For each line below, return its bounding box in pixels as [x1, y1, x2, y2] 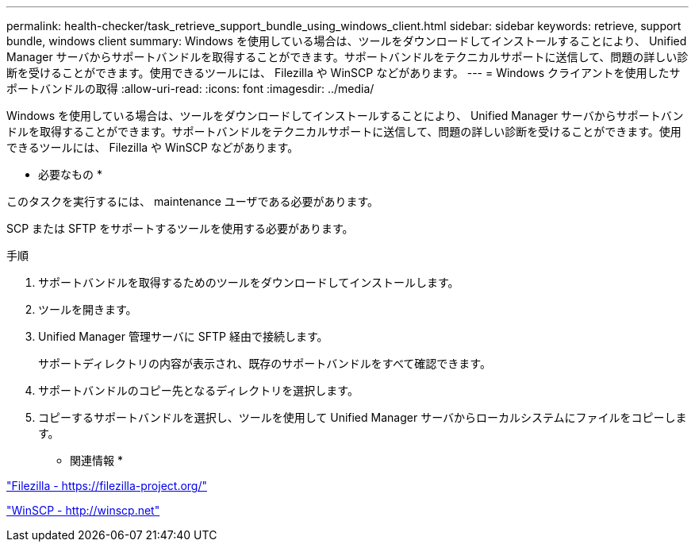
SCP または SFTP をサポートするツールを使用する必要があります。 [6, 222, 354, 235]
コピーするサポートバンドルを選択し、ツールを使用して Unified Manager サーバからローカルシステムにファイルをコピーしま [38, 411, 687, 424]
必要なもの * [38, 168, 102, 181]
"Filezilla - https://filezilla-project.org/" [6, 479, 208, 492]
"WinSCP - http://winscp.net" [6, 504, 160, 517]
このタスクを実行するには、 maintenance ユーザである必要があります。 [6, 195, 379, 208]
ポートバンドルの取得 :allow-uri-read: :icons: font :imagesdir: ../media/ [6, 82, 374, 95]
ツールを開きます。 [38, 303, 137, 316]
